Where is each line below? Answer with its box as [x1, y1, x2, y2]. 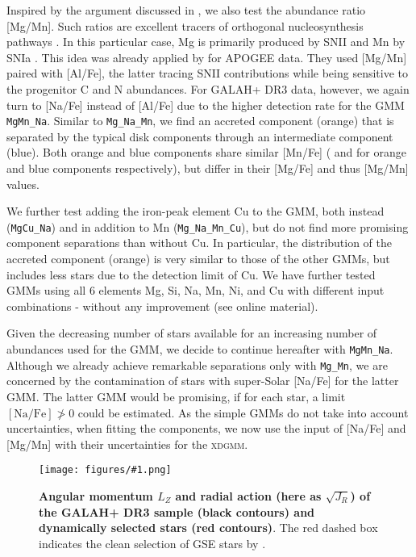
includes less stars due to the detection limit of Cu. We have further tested [6, 266, 376, 283]
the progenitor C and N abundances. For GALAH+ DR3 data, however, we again [6, 80, 410, 97]
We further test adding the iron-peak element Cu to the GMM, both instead [6, 203, 385, 220]
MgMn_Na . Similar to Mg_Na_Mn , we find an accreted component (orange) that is [6, 112, 394, 129]
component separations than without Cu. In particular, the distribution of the [6, 234, 393, 251]
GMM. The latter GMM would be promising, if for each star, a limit [6, 387, 346, 404]
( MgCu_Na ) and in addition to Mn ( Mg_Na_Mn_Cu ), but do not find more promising [6, 218, 409, 235]
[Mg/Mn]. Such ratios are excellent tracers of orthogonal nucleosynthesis [6, 17, 364, 34]
